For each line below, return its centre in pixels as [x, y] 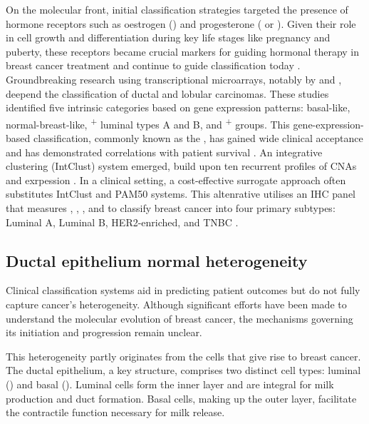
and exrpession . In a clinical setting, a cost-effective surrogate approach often [176, 180]
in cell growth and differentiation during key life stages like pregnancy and [168, 37]
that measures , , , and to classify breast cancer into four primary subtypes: [171, 207]
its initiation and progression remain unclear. [104, 332]
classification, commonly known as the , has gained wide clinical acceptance [198, 138]
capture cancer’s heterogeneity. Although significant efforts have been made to [176, 304]
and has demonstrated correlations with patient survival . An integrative [164, 152]
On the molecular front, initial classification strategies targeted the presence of [177, 9]
